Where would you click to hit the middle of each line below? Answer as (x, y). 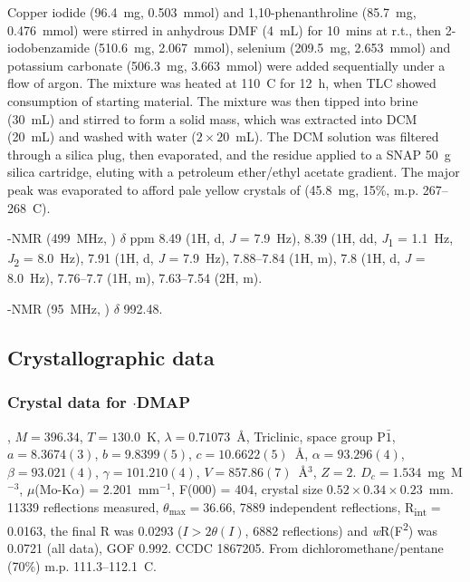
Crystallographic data (111, 357)
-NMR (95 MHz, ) (58, 308)
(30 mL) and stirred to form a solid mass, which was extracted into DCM (212, 118)
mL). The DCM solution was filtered (337, 136)
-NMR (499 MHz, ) (62, 238)
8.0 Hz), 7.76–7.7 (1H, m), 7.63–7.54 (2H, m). (135, 278)
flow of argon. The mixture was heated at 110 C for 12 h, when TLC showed (222, 83)
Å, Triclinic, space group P (311, 436)
